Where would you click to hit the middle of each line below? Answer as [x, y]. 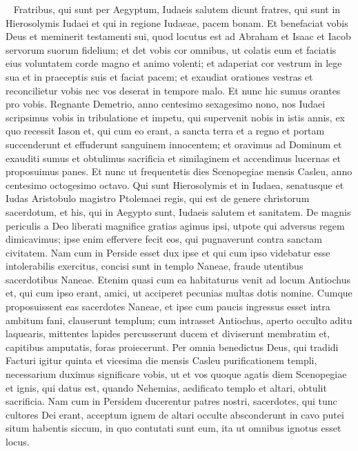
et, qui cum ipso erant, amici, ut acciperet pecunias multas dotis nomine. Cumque [179, 293]
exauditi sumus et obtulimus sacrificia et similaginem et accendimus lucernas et [173, 158]
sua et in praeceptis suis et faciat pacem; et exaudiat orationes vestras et [159, 76]
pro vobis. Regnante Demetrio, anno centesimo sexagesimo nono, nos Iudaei [166, 104]
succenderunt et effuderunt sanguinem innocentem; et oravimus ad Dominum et [174, 144]
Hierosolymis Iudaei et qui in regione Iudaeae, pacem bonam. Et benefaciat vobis [177, 22]
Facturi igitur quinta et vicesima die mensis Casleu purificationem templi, [161, 360]
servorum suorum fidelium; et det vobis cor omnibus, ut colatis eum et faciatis [171, 49]
